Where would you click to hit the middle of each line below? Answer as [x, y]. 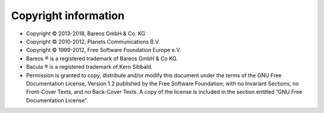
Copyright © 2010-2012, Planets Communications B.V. [93, 41]
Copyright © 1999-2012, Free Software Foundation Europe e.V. [103, 50]
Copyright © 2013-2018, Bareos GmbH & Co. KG [86, 33]
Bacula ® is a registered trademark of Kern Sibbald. [89, 67]
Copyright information [68, 16]
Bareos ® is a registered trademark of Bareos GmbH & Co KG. [102, 58]
